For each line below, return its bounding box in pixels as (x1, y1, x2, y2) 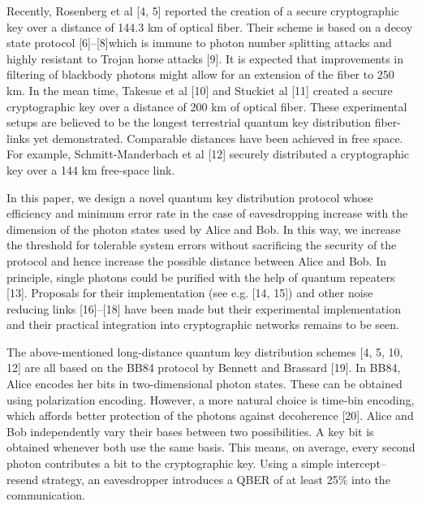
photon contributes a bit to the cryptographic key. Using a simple (6, 455, 334, 472)
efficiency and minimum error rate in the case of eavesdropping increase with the (6, 205, 408, 222)
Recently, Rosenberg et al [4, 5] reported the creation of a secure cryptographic (6, 2, 399, 19)
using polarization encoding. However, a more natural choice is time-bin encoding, (6, 391, 415, 408)
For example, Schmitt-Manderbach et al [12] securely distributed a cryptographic (6, 145, 410, 162)
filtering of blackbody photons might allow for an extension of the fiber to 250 (6, 66, 394, 83)
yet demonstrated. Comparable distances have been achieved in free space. (33, 129, 403, 146)
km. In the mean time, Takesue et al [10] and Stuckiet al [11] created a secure (6, 81, 393, 98)
